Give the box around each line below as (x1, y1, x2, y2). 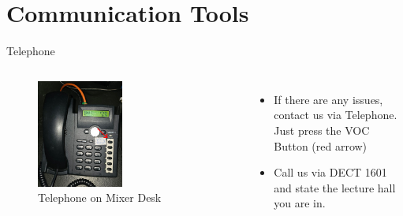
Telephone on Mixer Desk (38, 189, 162, 206)
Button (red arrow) (274, 137, 368, 154)
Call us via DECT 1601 (274, 164, 387, 181)
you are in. (274, 195, 326, 211)
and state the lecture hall (274, 179, 396, 196)
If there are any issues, (274, 91, 383, 107)
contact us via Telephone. (274, 106, 397, 123)
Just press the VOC (274, 121, 370, 138)
